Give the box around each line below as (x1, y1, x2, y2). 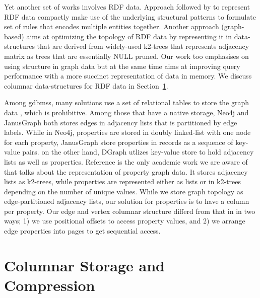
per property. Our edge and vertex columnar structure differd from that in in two (4, 205, 255, 216)
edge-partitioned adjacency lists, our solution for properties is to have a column (4, 196, 249, 206)
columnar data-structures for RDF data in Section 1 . (4, 80, 168, 91)
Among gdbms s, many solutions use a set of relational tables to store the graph (4, 97, 249, 108)
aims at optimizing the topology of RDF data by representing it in (26, 31, 232, 41)
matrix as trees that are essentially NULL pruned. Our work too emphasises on (4, 50, 249, 61)
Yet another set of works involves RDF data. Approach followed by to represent (4, 2, 250, 12)
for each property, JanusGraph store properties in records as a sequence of (4, 136, 233, 147)
